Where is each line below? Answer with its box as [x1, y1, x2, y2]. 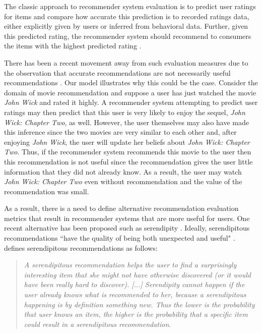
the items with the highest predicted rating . [4, 40, 142, 51]
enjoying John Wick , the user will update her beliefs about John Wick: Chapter [4, 136, 250, 147]
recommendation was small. [4, 186, 89, 196]
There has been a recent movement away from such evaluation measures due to [4, 57, 248, 68]
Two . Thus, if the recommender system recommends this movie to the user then [4, 146, 251, 157]
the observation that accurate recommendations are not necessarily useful [4, 67, 231, 78]
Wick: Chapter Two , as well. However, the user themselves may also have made [4, 117, 249, 127]
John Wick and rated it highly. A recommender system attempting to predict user [4, 97, 258, 107]
